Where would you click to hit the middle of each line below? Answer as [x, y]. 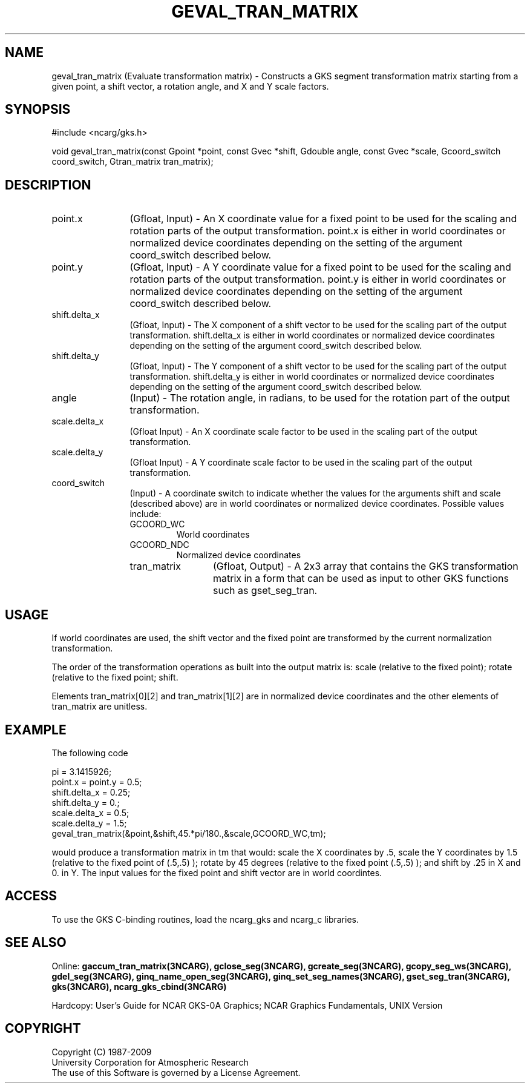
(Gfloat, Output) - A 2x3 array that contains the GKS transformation [365, 566]
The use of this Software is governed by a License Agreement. [176, 1072]
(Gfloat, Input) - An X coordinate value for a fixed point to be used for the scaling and [323, 219]
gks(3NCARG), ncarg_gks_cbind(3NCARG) [139, 986]
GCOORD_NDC [159, 545]
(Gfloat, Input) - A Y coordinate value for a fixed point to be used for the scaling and [320, 267]
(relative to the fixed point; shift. [115, 678]
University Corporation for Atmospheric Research [150, 1062]
